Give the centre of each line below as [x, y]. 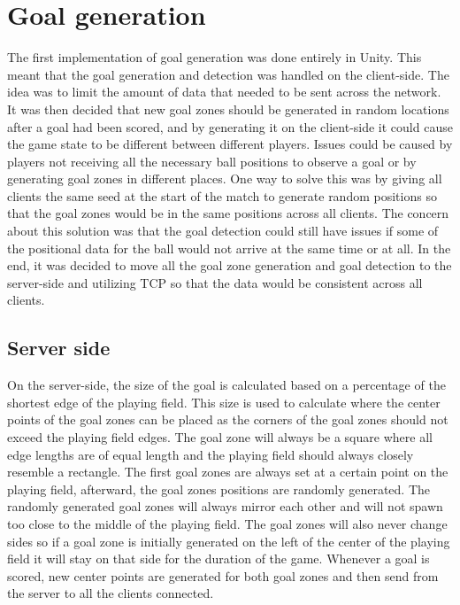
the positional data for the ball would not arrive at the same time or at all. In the [229, 248]
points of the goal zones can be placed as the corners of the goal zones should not [228, 419]
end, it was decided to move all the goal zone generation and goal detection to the [230, 265]
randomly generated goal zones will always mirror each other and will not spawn [225, 506]
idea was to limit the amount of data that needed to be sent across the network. [224, 92]
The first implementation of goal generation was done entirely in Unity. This [215, 57]
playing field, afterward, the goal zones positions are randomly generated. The [219, 489]
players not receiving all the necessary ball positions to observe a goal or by [212, 161]
